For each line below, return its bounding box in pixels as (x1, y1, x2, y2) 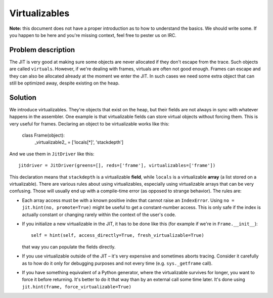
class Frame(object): (22, 132, 65, 139)
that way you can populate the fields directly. (22, 243, 116, 250)
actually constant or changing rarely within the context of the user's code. (22, 211, 176, 218)
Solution (9, 93, 36, 102)
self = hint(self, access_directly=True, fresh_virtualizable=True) (31, 233, 204, 238)
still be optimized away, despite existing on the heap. (9, 80, 120, 86)
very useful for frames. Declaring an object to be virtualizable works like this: (9, 120, 169, 126)
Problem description (9, 46, 75, 54)
